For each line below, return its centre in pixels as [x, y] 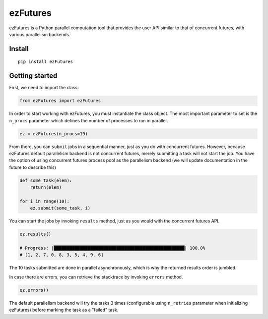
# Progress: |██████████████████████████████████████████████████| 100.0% [113, 248]
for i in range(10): [44, 201]
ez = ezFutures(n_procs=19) [54, 133]
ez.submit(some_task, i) [60, 208]
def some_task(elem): [46, 180]
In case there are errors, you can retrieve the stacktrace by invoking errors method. [96, 277]
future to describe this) [33, 167]
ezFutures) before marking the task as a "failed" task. [64, 310]
